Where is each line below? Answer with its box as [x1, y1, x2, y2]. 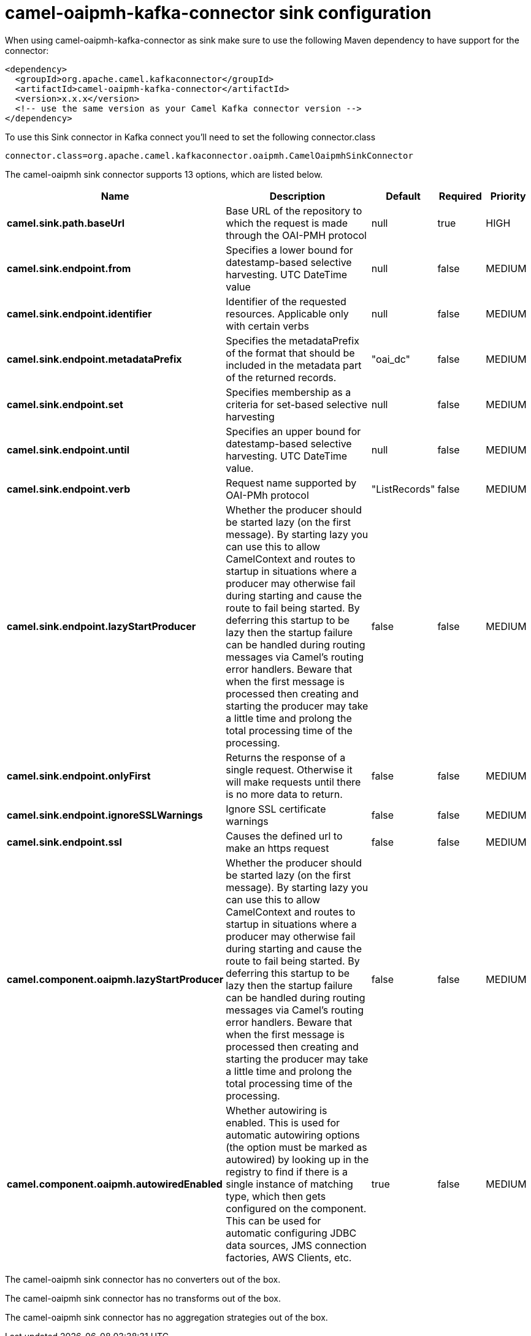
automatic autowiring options [226, 1128, 360, 1141]
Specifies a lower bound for [226, 243, 353, 256]
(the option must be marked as [226, 1141, 367, 1153]
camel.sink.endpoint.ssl [7, 835, 122, 848]
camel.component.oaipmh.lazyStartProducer [7, 973, 224, 985]
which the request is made [226, 216, 348, 229]
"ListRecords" [371, 482, 435, 495]
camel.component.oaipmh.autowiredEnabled [7, 1177, 223, 1190]
